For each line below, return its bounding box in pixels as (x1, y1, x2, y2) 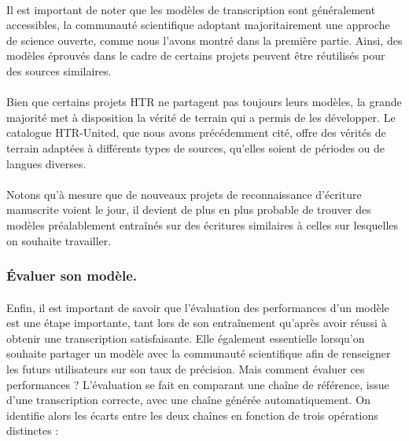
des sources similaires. (6, 62, 112, 79)
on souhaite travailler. (6, 232, 112, 248)
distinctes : (6, 422, 59, 439)
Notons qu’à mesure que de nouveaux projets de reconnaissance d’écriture (6, 186, 362, 202)
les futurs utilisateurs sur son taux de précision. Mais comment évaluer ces (6, 360, 365, 377)
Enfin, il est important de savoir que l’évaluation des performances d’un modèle (6, 299, 389, 315)
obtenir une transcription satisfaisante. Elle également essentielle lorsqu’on (6, 329, 365, 346)
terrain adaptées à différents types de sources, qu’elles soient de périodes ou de (6, 139, 385, 156)
